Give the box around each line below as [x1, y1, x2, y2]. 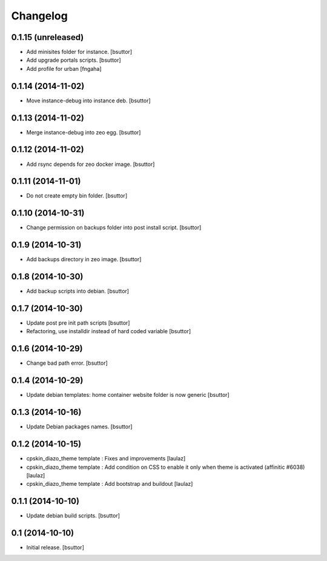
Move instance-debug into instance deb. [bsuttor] [26, 97, 151, 104]
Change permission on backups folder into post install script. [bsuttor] [26, 224, 202, 231]
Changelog [11, 9, 68, 22]
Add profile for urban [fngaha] [26, 65, 102, 72]
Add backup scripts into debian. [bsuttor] [26, 288, 130, 295]
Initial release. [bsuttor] [26, 544, 84, 551]
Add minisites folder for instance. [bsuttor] [26, 48, 133, 56]
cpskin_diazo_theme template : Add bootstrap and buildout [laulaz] [26, 480, 193, 488]
